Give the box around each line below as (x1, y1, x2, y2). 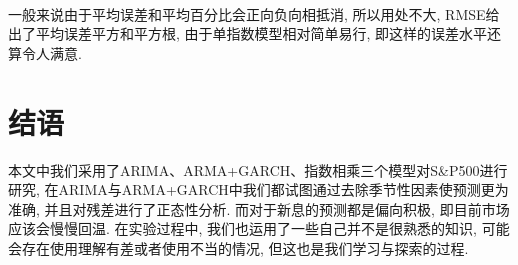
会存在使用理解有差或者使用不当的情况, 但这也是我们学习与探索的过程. (8, 237, 469, 258)
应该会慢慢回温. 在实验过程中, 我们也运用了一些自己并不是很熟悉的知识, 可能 (8, 218, 510, 239)
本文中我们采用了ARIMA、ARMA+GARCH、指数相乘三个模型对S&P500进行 (8, 159, 508, 180)
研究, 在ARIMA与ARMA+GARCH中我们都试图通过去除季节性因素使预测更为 (8, 179, 509, 200)
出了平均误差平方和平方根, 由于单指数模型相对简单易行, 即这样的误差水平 (8, 23, 488, 44)
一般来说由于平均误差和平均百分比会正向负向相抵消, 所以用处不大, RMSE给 (8, 3, 500, 24)
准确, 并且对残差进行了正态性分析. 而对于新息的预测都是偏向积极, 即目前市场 (8, 198, 510, 219)
